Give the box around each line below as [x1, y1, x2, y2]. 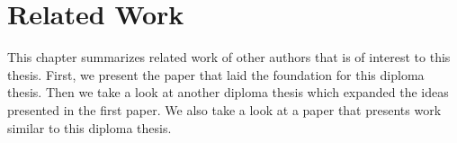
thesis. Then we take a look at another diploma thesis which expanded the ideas [7, 83, 449, 102]
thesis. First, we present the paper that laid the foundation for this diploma [7, 65, 425, 84]
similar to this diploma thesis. [7, 118, 172, 137]
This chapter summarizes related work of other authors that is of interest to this [7, 48, 451, 67]
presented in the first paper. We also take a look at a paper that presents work [7, 100, 442, 119]
